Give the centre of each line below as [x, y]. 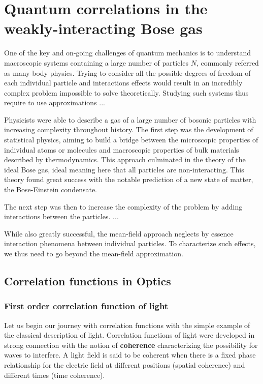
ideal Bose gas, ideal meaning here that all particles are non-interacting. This [124, 169]
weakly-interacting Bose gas [103, 28]
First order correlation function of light [86, 306]
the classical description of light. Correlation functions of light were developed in [129, 335]
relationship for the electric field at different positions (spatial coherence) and [125, 364]
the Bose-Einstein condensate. [51, 189]
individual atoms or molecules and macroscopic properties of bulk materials [122, 149]
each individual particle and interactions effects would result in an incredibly [123, 83]
